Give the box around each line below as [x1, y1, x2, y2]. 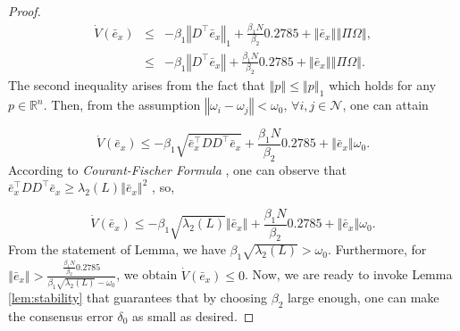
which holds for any [329, 76, 437, 95]
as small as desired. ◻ [132, 307, 255, 326]
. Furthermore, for [327, 240, 427, 259]
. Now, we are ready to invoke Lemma [245, 265, 453, 284]
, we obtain [116, 265, 178, 284]
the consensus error [8, 307, 113, 326]
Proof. [8, 2, 41, 20]
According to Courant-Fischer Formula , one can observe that [8, 160, 347, 178]
